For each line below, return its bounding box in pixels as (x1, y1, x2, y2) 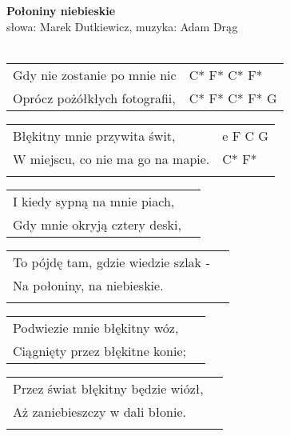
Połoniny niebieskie (6, 2, 116, 18)
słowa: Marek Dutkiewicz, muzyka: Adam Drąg (6, 18, 238, 34)
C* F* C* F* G (189, 88, 277, 107)
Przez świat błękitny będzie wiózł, (13, 378, 204, 398)
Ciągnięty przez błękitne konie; (13, 341, 186, 360)
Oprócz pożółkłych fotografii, (13, 88, 176, 107)
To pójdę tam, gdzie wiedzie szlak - (13, 252, 210, 271)
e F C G (222, 126, 268, 145)
